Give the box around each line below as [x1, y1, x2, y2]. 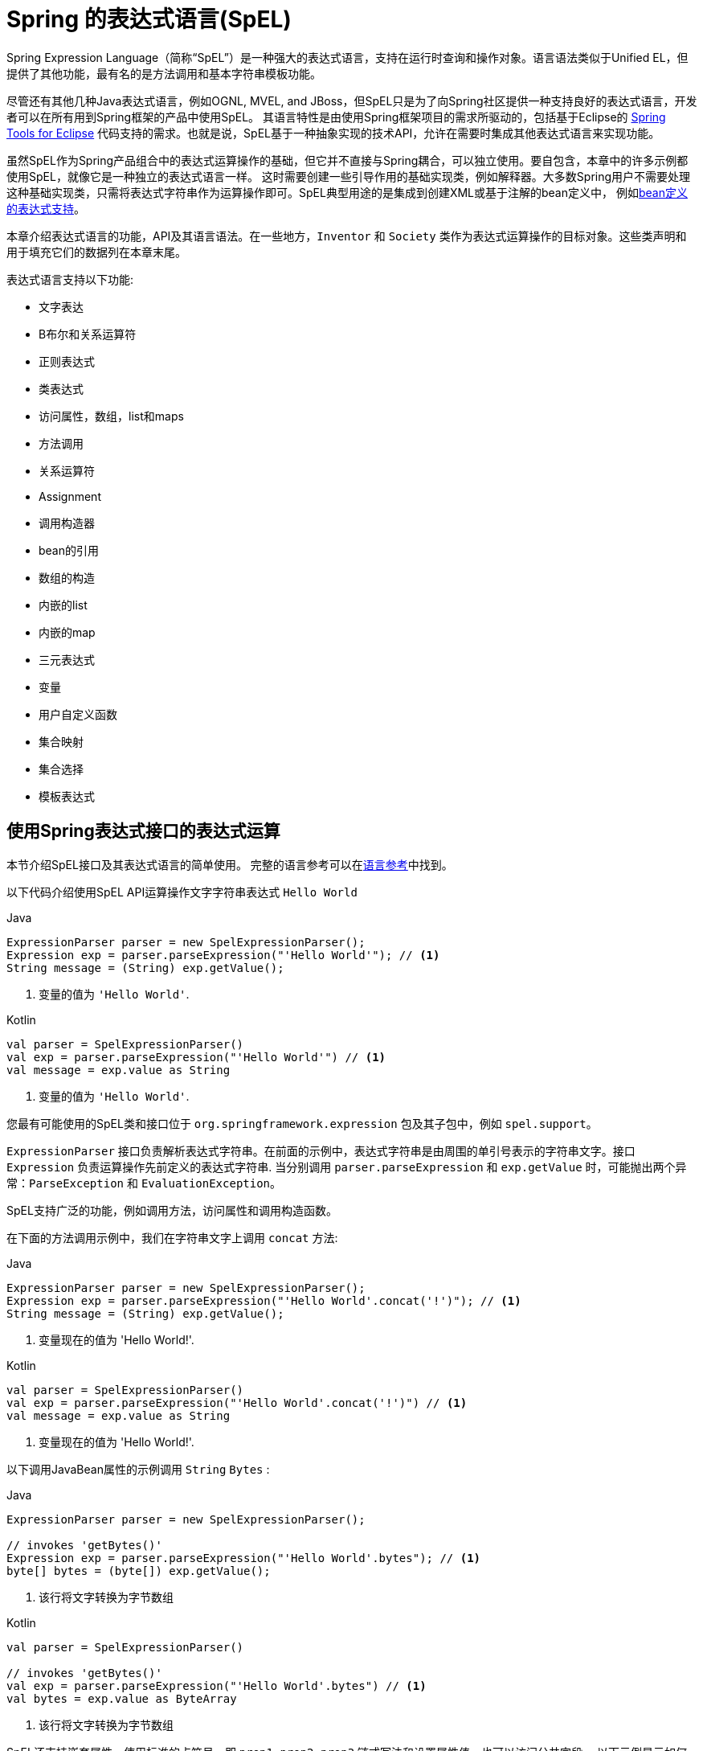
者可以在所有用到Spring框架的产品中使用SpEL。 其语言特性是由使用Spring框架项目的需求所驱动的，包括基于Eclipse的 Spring [6, 109, 666, 124]
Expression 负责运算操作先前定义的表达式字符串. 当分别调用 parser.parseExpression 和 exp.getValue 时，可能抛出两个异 [6, 1159, 687, 1174]
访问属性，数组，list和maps [39, 408, 184, 423]
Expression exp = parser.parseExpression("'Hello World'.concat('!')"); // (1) [6, 1294, 521, 1307]
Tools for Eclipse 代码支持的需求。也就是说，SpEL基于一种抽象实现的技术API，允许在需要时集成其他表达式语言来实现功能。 [6, 125, 660, 140]
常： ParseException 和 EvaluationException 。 [6, 1175, 282, 1190]
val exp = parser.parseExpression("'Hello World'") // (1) [6, 1050, 386, 1064]
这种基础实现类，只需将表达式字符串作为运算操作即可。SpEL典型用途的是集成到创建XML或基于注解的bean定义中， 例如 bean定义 [6, 185, 688, 199]
